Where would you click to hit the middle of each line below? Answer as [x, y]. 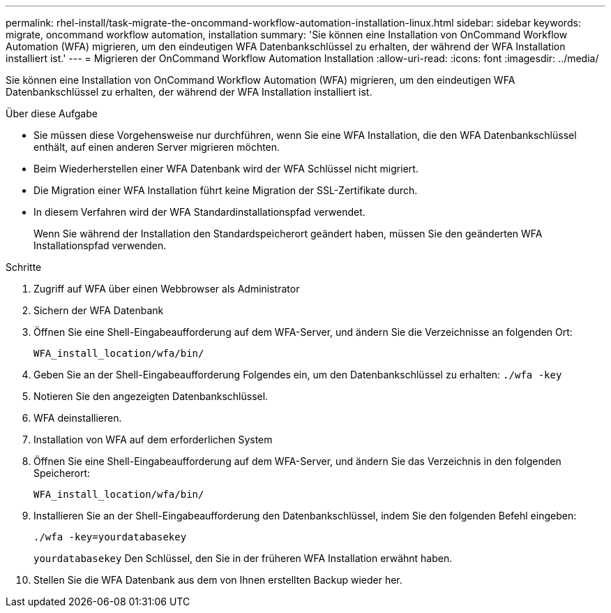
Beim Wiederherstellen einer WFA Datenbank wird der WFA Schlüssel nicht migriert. [226, 169]
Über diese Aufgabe [52, 113]
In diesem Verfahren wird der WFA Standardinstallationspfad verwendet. [199, 212]
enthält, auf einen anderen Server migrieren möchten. [157, 147]
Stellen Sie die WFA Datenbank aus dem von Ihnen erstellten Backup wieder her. [218, 580]
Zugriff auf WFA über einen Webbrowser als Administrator [167, 289]
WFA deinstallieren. [78, 418]
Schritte [24, 267]
